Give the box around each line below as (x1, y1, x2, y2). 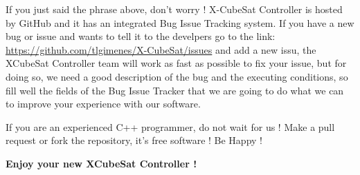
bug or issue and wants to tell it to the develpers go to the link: (6, 29, 276, 43)
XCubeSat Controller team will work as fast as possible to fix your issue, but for (6, 56, 347, 70)
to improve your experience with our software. (6, 96, 201, 111)
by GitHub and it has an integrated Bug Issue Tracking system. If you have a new (6, 15, 354, 30)
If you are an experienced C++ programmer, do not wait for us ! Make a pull (6, 119, 335, 134)
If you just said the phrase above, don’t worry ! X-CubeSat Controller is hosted (6, 2, 343, 16)
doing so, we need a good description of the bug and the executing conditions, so (6, 69, 348, 83)
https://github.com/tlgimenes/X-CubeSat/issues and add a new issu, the (6, 42, 316, 56)
